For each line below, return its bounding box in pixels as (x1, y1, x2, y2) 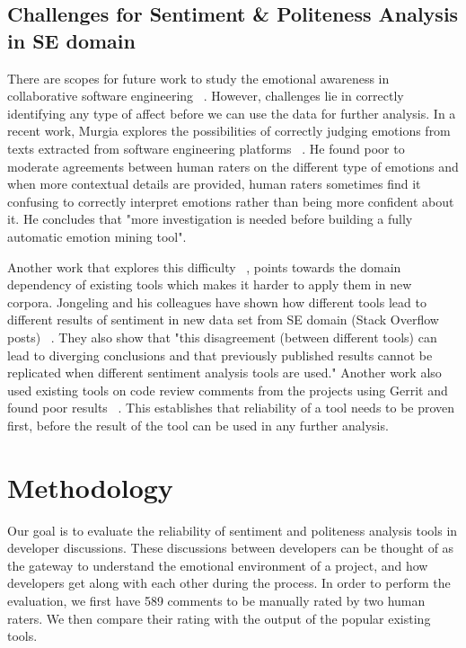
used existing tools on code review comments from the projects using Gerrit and (7, 380, 448, 399)
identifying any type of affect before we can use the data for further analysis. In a (7, 103, 456, 122)
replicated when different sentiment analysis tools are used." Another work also (7, 363, 442, 382)
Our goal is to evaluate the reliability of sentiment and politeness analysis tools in (7, 520, 458, 539)
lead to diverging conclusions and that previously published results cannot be (7, 345, 433, 364)
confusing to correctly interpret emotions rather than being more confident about (7, 191, 454, 210)
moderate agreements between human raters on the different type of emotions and (7, 156, 459, 175)
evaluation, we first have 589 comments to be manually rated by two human (7, 590, 426, 609)
